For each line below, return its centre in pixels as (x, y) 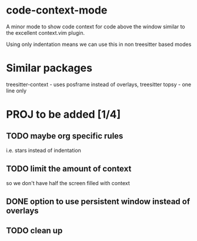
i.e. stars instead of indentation (44, 150)
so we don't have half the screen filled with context (68, 183)
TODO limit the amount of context (69, 169)
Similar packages (49, 68)
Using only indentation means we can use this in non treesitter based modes (99, 44)
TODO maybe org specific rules (65, 136)
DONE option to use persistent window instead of (98, 202)
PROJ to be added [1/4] (64, 115)
